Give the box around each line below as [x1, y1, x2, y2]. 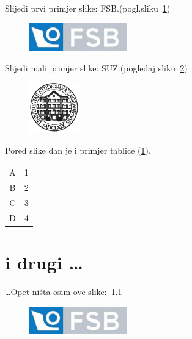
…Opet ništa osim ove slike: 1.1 [5, 285, 122, 298]
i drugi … [5, 250, 83, 275]
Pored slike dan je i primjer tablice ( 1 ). [5, 143, 151, 156]
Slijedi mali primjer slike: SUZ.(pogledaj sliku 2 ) [5, 61, 188, 74]
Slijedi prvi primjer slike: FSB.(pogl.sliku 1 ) [5, 2, 171, 14]
